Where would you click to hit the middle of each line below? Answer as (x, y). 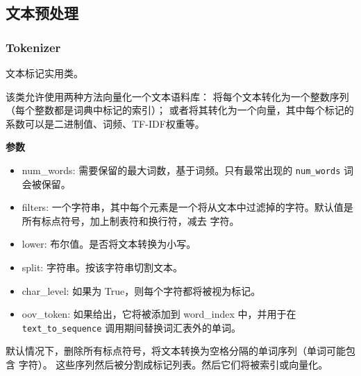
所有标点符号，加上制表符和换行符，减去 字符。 (131, 220)
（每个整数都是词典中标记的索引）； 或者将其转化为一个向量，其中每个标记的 (180, 110)
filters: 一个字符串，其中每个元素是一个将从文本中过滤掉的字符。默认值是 (187, 207)
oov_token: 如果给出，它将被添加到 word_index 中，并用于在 (159, 314)
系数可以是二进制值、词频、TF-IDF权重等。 (105, 123)
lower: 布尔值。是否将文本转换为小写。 (109, 244)
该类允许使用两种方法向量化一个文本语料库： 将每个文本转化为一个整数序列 (177, 96)
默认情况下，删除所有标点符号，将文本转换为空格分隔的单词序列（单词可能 (176, 351)
